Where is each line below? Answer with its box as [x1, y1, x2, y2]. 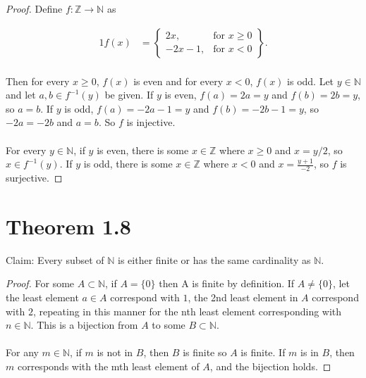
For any [6, 345, 39, 360]
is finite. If [240, 345, 286, 360]
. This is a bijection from [30, 317, 138, 332]
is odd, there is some [83, 156, 173, 171]
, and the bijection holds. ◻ [209, 358, 331, 373]
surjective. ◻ [6, 170, 63, 185]
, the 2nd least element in [188, 289, 298, 304]
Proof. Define [6, 1, 63, 15]
